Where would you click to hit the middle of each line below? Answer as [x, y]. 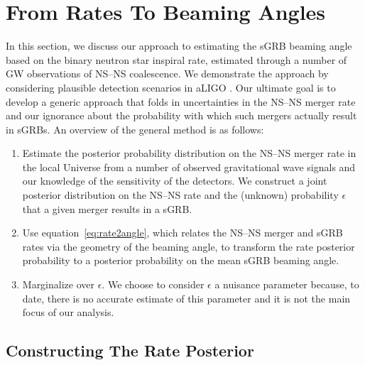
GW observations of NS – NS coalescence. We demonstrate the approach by [167, 73]
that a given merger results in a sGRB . [107, 208]
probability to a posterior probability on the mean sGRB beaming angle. [181, 260]
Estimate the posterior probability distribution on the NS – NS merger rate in [189, 153]
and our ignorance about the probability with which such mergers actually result [181, 115]
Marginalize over [58, 284]
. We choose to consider [153, 284]
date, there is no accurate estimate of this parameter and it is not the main [186, 298]
